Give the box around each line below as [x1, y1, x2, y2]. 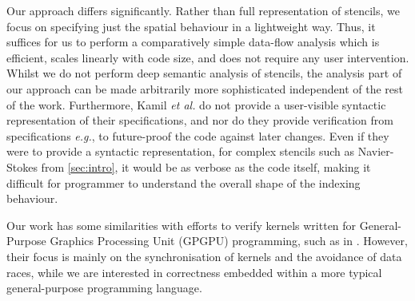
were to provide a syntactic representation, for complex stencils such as [6, 143, 354, 160]
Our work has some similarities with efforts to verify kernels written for [6, 216, 357, 233]
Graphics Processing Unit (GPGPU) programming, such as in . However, [50, 232, 408, 249]
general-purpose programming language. [6, 279, 202, 296]
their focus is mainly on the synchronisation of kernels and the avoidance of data [6, 248, 402, 264]
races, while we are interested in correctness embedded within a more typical [6, 263, 382, 280]
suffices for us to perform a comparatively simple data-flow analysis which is [6, 34, 380, 50]
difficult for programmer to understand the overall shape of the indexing [6, 174, 361, 191]
